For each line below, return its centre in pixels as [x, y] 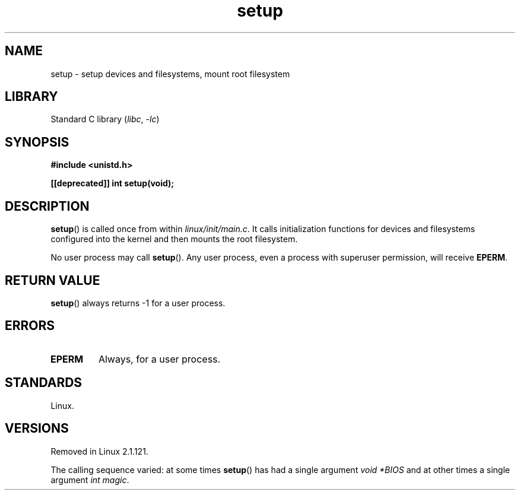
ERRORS [30, 326]
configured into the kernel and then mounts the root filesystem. [174, 239]
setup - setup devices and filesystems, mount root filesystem [170, 74]
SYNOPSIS [37, 142]
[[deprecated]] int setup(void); [112, 183]
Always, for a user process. [159, 359]
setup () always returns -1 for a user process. [138, 303]
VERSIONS [37, 429]
